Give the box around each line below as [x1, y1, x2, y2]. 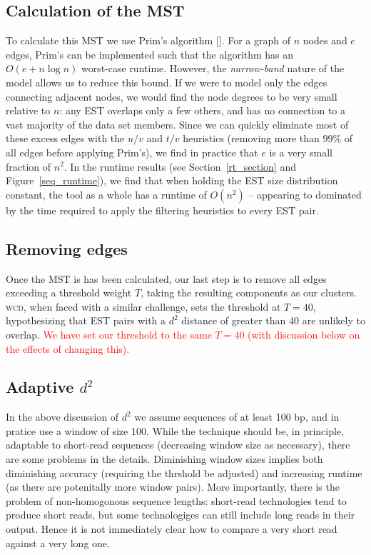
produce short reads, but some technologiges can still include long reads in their [6, 507, 355, 522]
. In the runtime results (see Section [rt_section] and [63, 159, 296, 174]
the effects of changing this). [6, 341, 130, 356]
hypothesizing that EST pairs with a [6, 313, 166, 328]
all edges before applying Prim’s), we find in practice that [6, 144, 258, 159]
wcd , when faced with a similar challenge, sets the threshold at [6, 299, 281, 314]
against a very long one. [6, 535, 110, 550]
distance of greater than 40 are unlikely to [181, 313, 365, 328]
